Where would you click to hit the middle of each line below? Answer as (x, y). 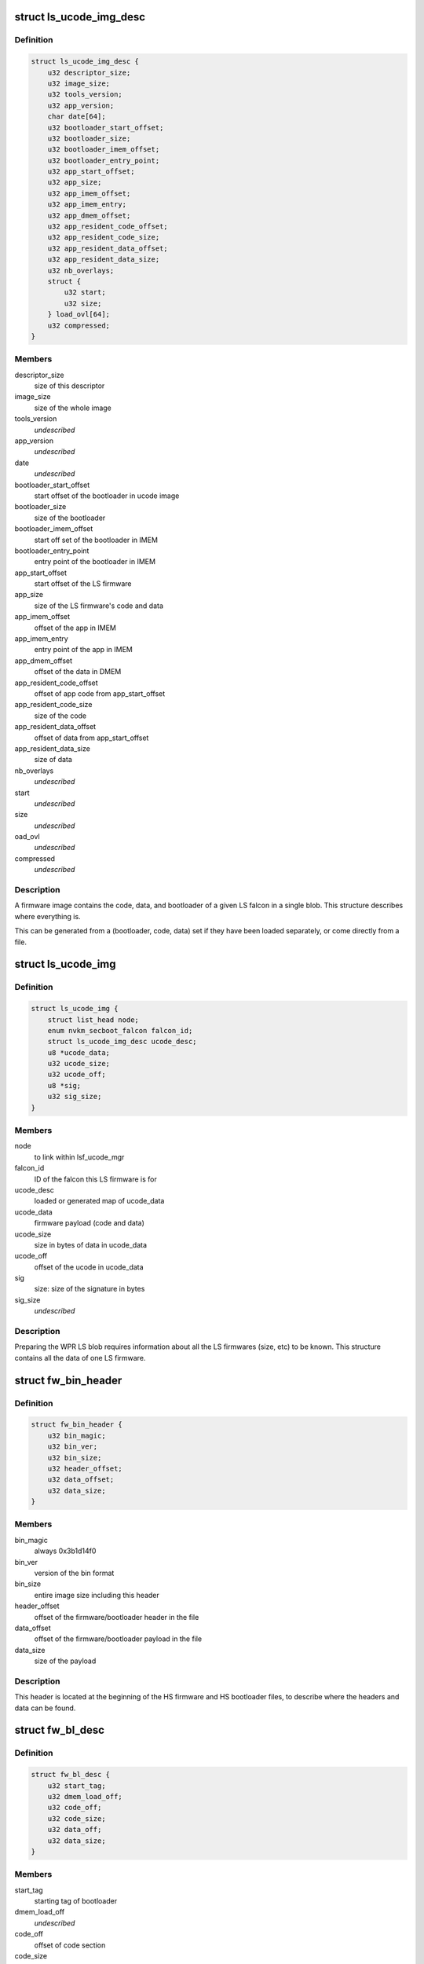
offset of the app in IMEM (75, 628)
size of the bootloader (70, 518)
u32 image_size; (79, 83)
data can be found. (45, 1708)
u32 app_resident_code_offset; (108, 227)
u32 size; (83, 303)
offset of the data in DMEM (78, 672)
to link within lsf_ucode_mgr (79, 1157)
